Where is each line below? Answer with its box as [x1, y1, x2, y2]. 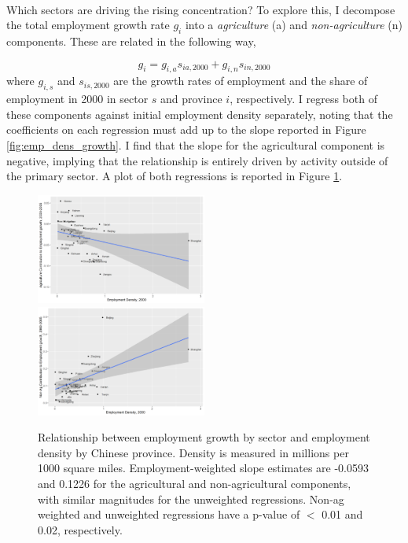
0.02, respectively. [38, 521, 123, 537]
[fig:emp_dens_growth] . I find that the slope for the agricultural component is [6, 136, 385, 153]
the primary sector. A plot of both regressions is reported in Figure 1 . [6, 168, 343, 184]
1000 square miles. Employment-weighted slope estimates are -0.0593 [38, 460, 369, 476]
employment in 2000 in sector [6, 90, 149, 107]
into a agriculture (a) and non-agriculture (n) [185, 17, 402, 33]
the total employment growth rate [6, 17, 170, 33]
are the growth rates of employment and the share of [113, 72, 368, 89]
